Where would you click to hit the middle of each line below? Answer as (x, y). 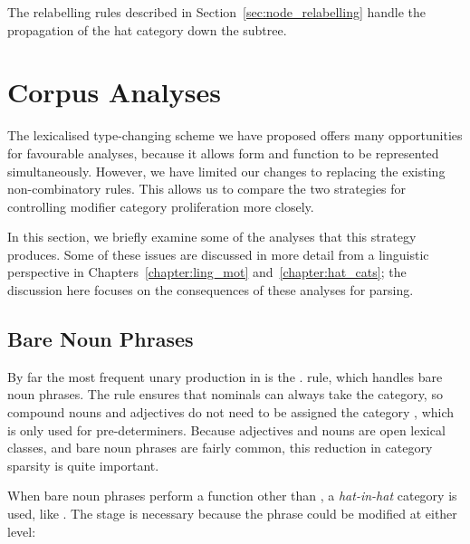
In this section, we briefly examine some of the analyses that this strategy (212, 237)
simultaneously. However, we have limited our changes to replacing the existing (226, 171)
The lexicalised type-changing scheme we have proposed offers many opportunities (235, 135)
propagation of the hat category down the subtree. (147, 29)
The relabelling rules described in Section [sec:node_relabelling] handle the (217, 12)
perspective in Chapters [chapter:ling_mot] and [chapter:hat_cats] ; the (207, 272)
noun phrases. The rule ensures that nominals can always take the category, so (225, 394)
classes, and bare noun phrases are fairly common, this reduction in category (220, 448)
